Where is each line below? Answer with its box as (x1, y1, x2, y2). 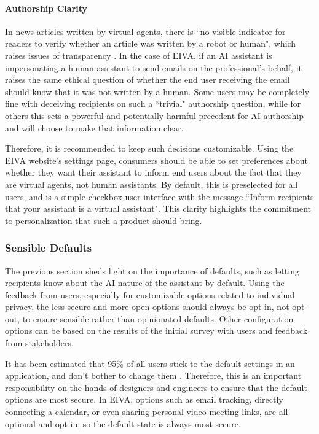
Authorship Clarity (5, 1, 87, 14)
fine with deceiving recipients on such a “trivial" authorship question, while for (5, 97, 301, 110)
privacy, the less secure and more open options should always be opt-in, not (5, 300, 289, 313)
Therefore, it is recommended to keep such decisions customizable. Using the (5, 142, 294, 155)
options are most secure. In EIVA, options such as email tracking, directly (5, 393, 283, 406)
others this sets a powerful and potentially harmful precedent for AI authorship (5, 109, 304, 122)
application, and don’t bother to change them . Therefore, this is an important (5, 369, 302, 382)
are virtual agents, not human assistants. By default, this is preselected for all (5, 177, 298, 190)
